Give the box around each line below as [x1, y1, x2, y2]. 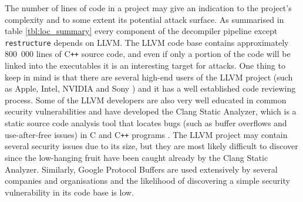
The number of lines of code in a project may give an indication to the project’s [5, 2, 292, 14]
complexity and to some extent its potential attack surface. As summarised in [5, 13, 284, 25]
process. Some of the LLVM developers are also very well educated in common [5, 93, 287, 106]
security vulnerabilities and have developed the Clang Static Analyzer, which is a [5, 105, 297, 117]
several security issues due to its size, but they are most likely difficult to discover [5, 140, 298, 152]
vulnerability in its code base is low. [5, 186, 134, 198]
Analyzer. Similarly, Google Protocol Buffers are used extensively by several [5, 163, 278, 175]
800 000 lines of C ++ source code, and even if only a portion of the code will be [5, 48, 291, 60]
